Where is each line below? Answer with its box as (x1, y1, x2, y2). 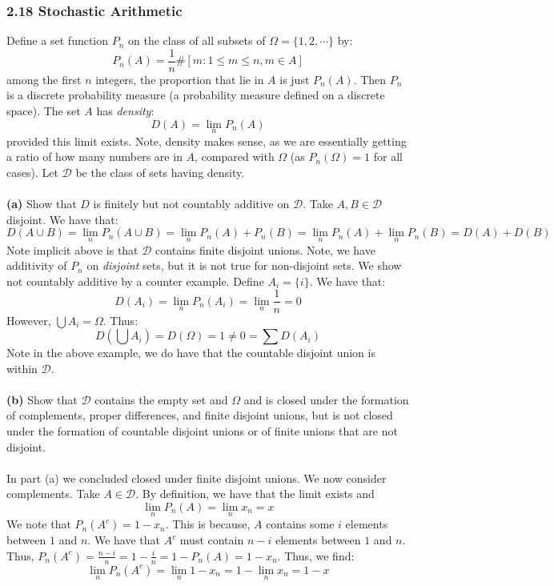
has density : (96, 102, 155, 119)
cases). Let (6, 164, 58, 181)
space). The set (6, 102, 81, 119)
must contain (179, 532, 244, 548)
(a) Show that (6, 195, 77, 212)
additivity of (6, 257, 67, 274)
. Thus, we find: (277, 547, 355, 564)
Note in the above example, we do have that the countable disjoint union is (6, 344, 375, 361)
